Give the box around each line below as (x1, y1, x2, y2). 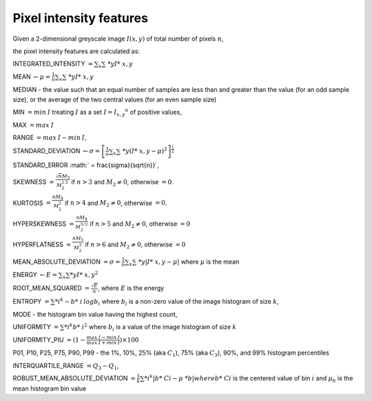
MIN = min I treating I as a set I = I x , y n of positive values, (12, 107, 182, 117)
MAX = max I (12, 121, 54, 129)
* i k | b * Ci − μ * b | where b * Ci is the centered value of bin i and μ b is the (144, 373, 353, 384)
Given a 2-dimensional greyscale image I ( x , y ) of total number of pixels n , (12, 35, 224, 43)
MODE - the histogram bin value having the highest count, (12, 310, 178, 318)
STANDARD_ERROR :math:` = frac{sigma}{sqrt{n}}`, (12, 161, 159, 169)
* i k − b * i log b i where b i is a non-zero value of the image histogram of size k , (54, 297, 279, 307)
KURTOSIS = (12, 199, 52, 207)
